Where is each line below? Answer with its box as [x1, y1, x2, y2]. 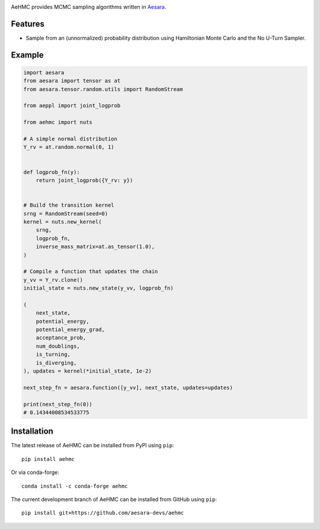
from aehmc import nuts [23, 119, 93, 126]
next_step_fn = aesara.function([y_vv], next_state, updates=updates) [23, 384, 233, 391]
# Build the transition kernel [23, 202, 115, 209]
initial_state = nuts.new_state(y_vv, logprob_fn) [23, 285, 174, 291]
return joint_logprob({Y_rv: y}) [36, 177, 133, 184]
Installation [11, 427, 53, 437]
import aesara [23, 69, 65, 76]
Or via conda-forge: [11, 469, 59, 476]
